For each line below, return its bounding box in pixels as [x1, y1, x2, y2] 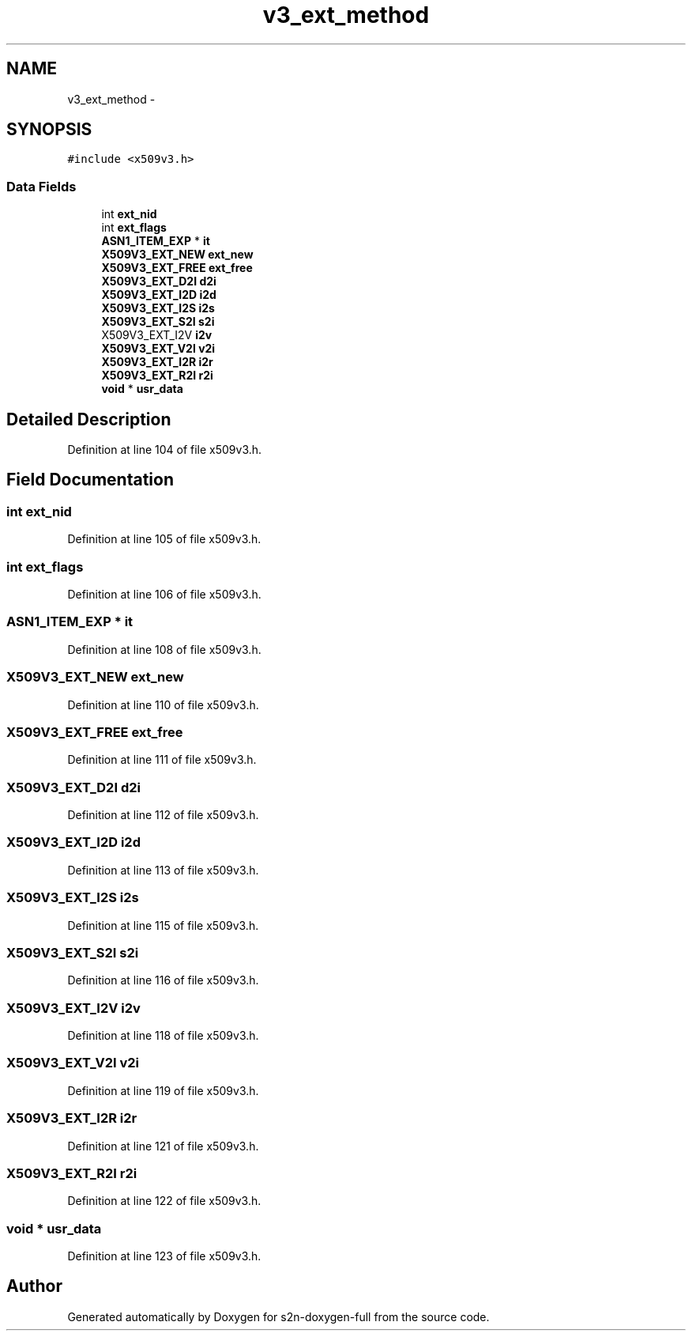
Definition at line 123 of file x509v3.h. [67, 1249, 261, 1263]
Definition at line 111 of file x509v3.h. [67, 753, 257, 767]
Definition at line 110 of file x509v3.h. [67, 697, 259, 712]
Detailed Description [6, 409, 171, 429]
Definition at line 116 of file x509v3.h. [67, 973, 259, 988]
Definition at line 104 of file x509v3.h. [67, 443, 262, 457]
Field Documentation [6, 470, 174, 490]
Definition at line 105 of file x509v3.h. [67, 532, 261, 546]
